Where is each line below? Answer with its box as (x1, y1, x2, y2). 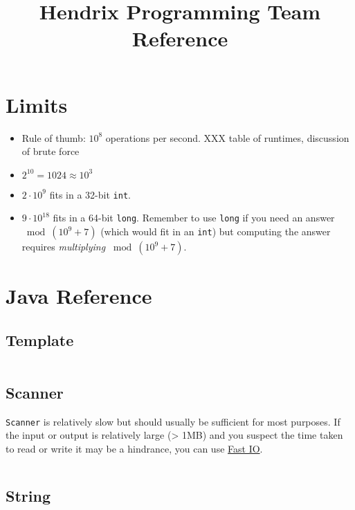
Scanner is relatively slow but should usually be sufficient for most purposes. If (6, 414, 340, 428)
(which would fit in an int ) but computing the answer (100, 224, 331, 238)
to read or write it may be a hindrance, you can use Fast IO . (6, 441, 263, 456)
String (6, 485, 51, 507)
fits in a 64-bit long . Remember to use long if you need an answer (53, 210, 335, 225)
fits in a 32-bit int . (49, 187, 131, 201)
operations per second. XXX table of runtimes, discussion (105, 130, 349, 145)
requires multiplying (21, 239, 106, 253)
